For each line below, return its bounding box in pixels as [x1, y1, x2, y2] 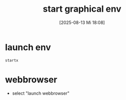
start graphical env [42, 3, 122, 15]
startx [5, 58, 19, 63]
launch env [5, 41, 51, 53]
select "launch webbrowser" [12, 90, 70, 96]
